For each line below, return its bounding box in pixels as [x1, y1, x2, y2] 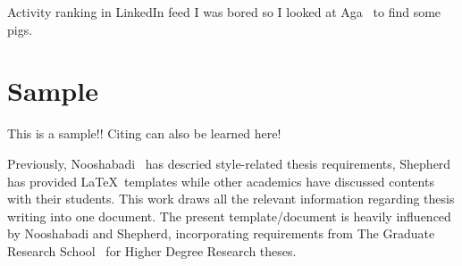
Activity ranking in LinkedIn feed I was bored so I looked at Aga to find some [7, 3, 441, 21]
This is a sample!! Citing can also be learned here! [7, 124, 281, 143]
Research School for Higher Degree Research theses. [7, 241, 297, 260]
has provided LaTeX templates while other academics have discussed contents [7, 171, 434, 190]
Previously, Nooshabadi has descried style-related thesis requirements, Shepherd [7, 154, 451, 172]
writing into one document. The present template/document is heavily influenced [7, 206, 451, 225]
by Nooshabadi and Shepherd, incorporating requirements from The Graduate [7, 224, 435, 243]
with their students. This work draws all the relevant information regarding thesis [7, 189, 455, 208]
